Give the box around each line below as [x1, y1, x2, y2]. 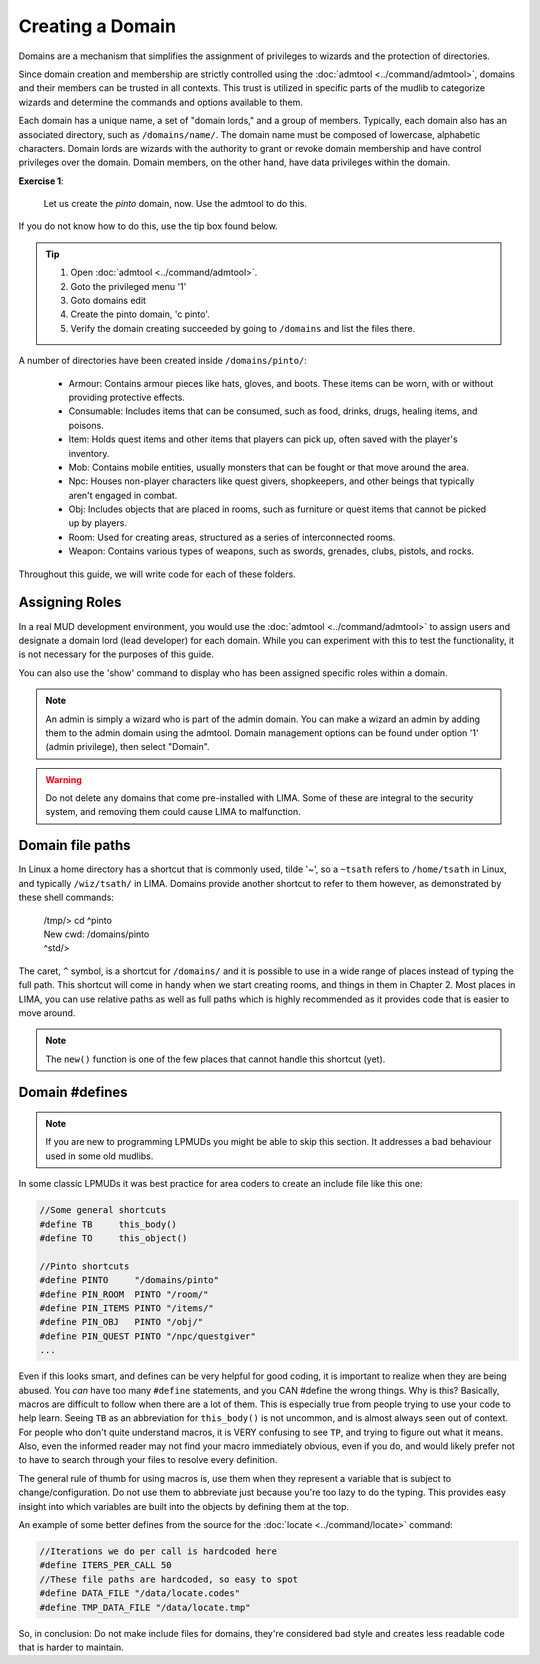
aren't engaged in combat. [68, 489, 178, 501]
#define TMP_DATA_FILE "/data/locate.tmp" [39, 1601, 251, 1613]
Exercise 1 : [18, 175, 64, 187]
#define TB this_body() [39, 1218, 177, 1230]
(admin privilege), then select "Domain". [45, 741, 210, 753]
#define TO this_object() [39, 1233, 188, 1244]
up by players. [68, 517, 127, 529]
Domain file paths [18, 837, 131, 854]
